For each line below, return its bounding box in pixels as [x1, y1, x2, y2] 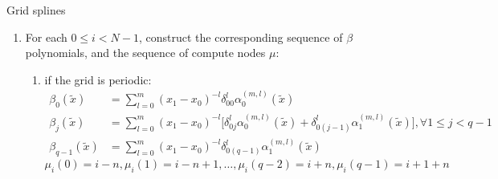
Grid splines [6, 2, 66, 18]
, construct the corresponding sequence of [138, 28, 343, 45]
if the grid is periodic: [44, 71, 152, 87]
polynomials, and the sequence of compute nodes [25, 44, 266, 61]
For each [25, 28, 67, 45]
